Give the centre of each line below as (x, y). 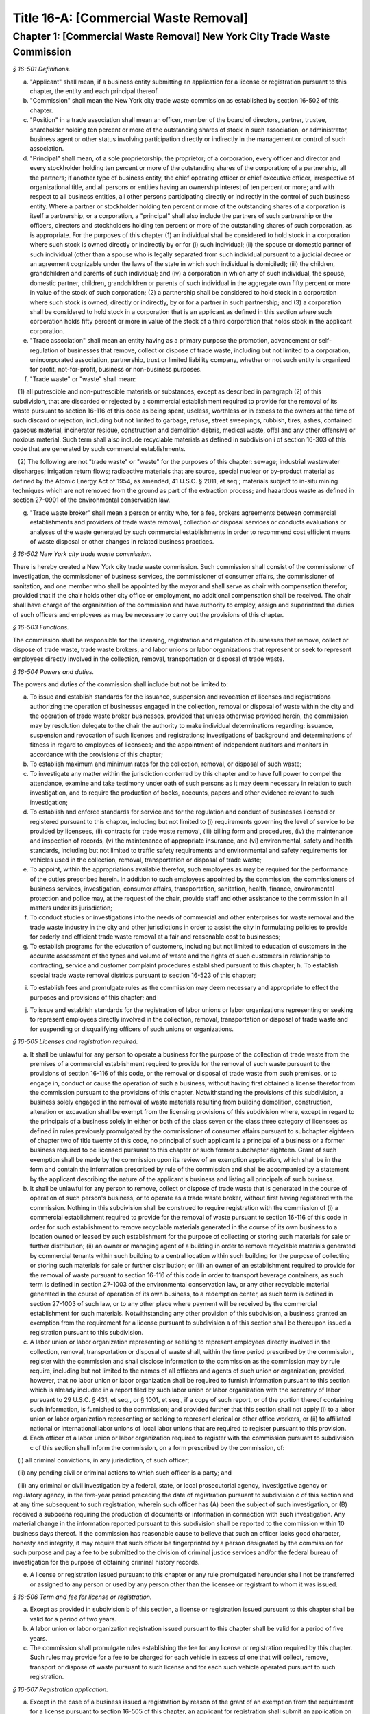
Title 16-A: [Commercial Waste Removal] (131, 18)
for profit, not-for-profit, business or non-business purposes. (116, 370)
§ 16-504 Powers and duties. (53, 671)
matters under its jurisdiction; (71, 908)
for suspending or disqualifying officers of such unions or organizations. (132, 1029)
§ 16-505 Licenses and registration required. (75, 1041)
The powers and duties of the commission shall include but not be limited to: (121, 684)
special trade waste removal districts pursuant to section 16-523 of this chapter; (143, 975)
